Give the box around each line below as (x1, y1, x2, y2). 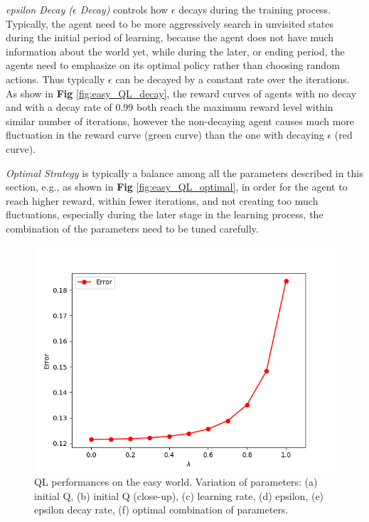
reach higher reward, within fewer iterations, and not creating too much (6, 193, 319, 208)
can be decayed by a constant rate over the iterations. (115, 71, 350, 86)
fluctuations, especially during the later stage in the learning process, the (6, 207, 323, 222)
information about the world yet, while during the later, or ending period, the (6, 43, 345, 58)
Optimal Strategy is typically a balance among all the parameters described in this (6, 165, 363, 180)
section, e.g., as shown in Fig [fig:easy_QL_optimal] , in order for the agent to (6, 179, 348, 194)
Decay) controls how (80, 2, 169, 16)
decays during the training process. (178, 2, 331, 16)
